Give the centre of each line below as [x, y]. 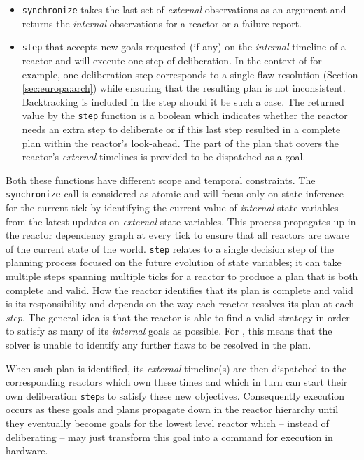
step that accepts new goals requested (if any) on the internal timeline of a [184, 47]
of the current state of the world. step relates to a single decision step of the [170, 248]
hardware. [27, 451]
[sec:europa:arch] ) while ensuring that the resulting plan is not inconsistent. [184, 88]
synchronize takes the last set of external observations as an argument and [184, 9]
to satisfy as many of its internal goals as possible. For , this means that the [169, 331]
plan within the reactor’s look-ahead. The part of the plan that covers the [181, 142]
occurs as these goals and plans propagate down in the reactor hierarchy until [172, 409]
